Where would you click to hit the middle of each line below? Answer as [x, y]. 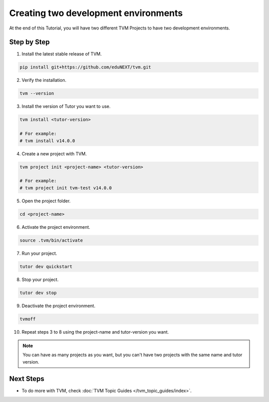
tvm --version [37, 93]
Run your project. [39, 253]
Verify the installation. [44, 80]
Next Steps [27, 379]
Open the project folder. [46, 201]
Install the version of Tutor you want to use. [66, 106]
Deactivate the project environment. [59, 306]
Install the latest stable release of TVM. [62, 54]
